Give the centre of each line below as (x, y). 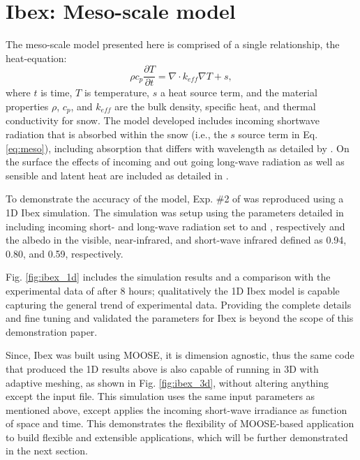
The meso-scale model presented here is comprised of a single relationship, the (173, 44)
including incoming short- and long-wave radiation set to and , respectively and (175, 226)
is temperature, (117, 92)
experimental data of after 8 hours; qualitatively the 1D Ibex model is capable (173, 290)
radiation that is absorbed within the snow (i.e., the (117, 134)
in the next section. (47, 451)
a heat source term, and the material (239, 92)
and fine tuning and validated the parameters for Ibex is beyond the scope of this (180, 318)
